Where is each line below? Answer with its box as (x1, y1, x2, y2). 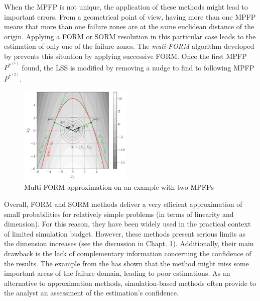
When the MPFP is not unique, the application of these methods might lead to (4, 2, 248, 12)
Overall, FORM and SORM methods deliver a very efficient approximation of (4, 199, 242, 209)
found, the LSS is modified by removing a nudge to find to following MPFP (22, 62, 254, 72)
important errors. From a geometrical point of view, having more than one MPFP (4, 11, 256, 22)
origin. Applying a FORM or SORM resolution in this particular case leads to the (4, 31, 256, 41)
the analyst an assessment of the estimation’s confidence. (4, 287, 179, 298)
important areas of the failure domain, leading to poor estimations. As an (4, 268, 230, 278)
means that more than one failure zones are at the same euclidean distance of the (4, 21, 254, 32)
